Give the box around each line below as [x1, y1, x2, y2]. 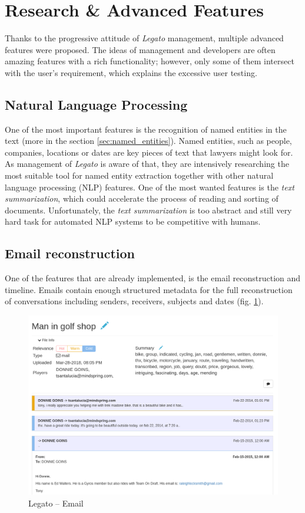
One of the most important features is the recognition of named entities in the [5, 123, 287, 135]
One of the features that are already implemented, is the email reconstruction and [5, 272, 301, 284]
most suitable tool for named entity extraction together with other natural [5, 169, 274, 182]
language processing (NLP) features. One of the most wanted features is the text [5, 180, 294, 193]
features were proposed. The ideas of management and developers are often [5, 43, 276, 55]
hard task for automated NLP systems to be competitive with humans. [5, 215, 261, 228]
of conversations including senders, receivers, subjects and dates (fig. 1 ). [5, 295, 264, 307]
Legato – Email [28, 496, 84, 509]
